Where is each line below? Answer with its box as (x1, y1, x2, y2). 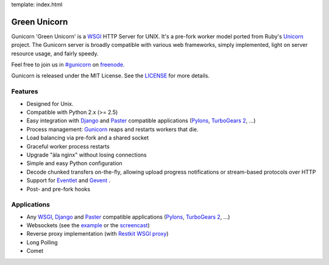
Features (11, 87, 38, 96)
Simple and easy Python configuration (26, 160, 123, 167)
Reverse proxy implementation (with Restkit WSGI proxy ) (26, 230, 169, 238)
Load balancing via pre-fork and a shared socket (26, 134, 149, 141)
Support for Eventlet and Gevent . (26, 177, 111, 184)
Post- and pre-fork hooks (26, 185, 91, 193)
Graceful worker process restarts (26, 143, 110, 150)
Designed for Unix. (26, 100, 74, 107)
